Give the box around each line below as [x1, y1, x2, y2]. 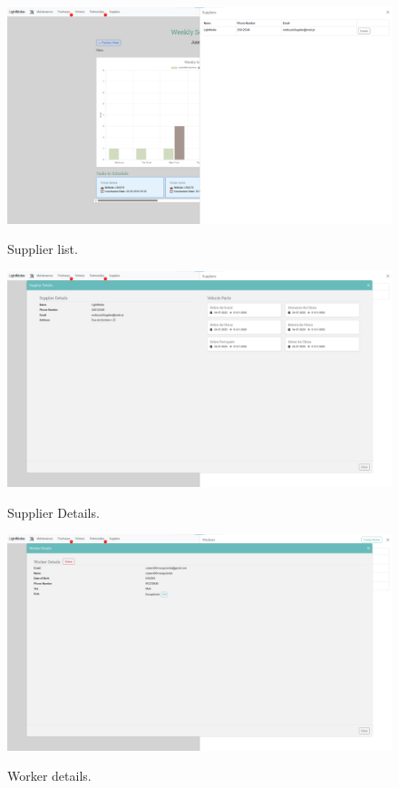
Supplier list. [7, 239, 78, 258]
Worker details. [7, 766, 92, 785]
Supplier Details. [7, 502, 100, 521]
